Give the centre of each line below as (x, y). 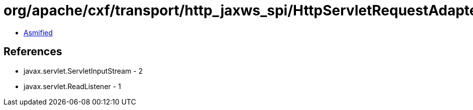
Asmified (38, 32)
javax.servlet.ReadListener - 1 (72, 86)
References (33, 52)
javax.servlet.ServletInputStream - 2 (83, 71)
